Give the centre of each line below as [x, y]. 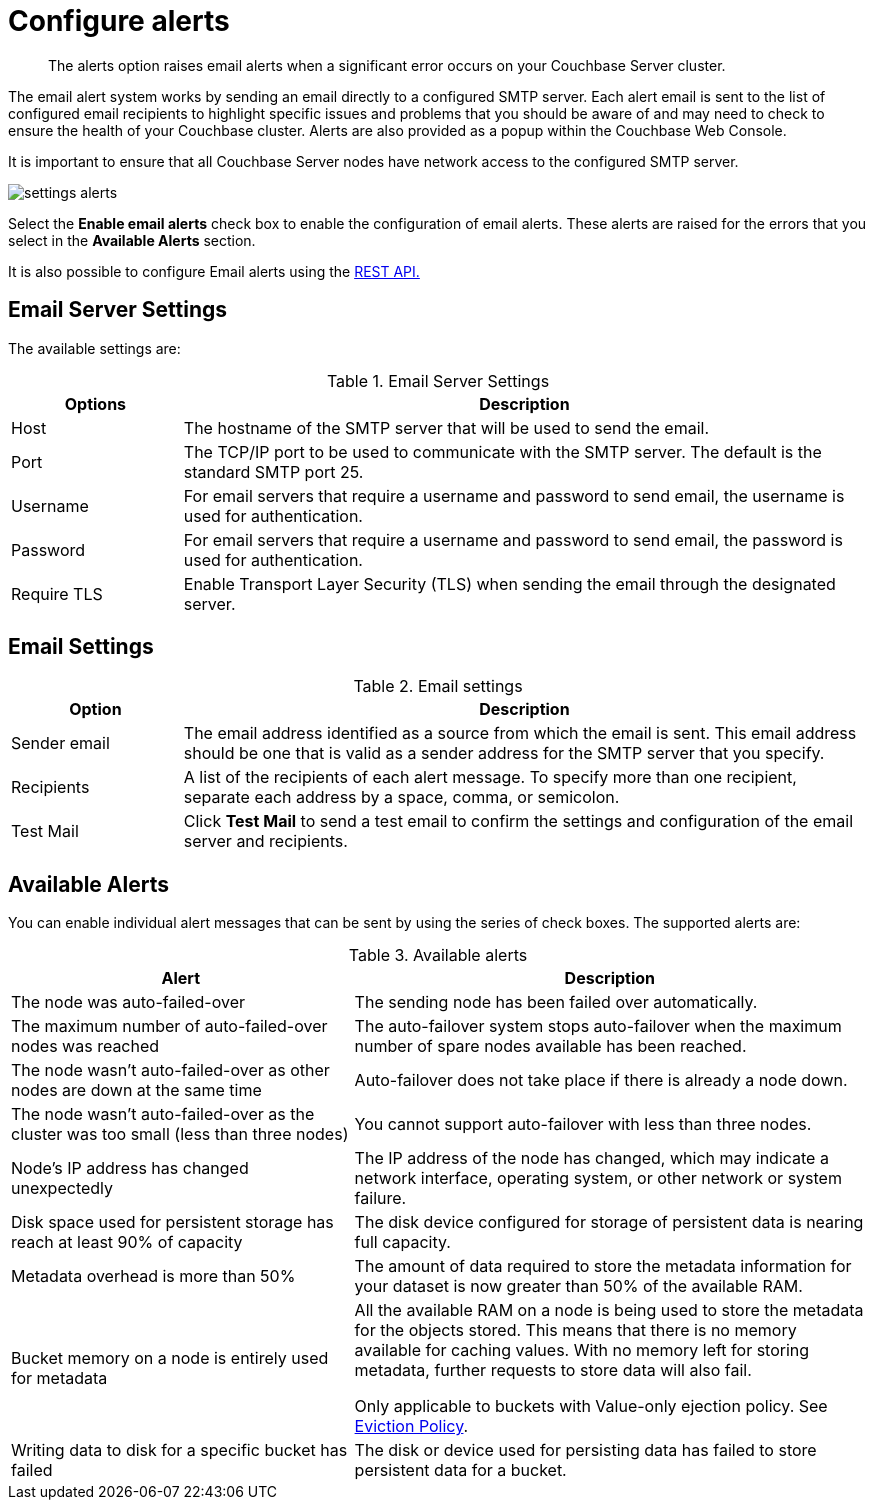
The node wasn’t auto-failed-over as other [170, 1070]
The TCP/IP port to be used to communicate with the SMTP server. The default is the [502, 451]
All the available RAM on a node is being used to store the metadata [609, 1310]
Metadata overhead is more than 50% [153, 1276]
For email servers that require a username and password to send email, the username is [514, 495]
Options [95, 403]
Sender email [60, 743]
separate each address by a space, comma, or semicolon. [401, 797]
